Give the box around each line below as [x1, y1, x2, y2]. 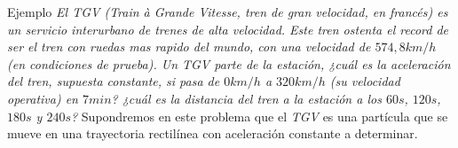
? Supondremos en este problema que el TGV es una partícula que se [70, 106, 448, 125]
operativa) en [7, 89, 78, 107]
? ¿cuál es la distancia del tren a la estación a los [111, 89, 382, 107]
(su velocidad [329, 72, 400, 90]
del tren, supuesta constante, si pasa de [7, 72, 220, 90]
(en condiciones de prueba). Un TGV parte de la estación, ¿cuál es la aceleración [7, 54, 451, 73]
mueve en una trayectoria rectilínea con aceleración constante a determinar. [7, 124, 418, 143]
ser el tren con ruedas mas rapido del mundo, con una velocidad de [7, 37, 371, 56]
